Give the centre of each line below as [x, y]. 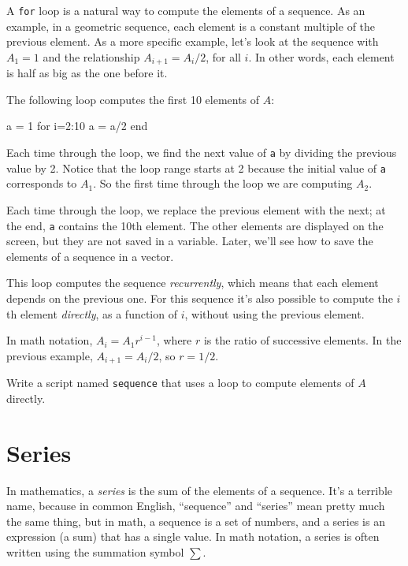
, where [174, 340]
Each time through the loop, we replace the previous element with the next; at [196, 209]
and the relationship [91, 56]
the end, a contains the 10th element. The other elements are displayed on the [195, 225]
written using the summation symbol [95, 552]
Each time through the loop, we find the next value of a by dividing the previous [202, 153]
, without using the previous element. [274, 313]
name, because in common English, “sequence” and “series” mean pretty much [196, 506]
